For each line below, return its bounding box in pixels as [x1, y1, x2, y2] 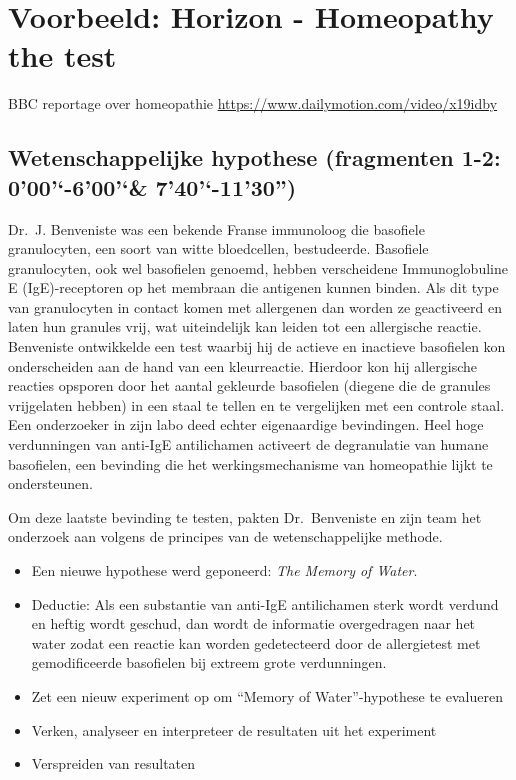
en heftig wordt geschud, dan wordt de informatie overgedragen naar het [31, 613, 476, 634]
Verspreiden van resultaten [31, 753, 196, 774]
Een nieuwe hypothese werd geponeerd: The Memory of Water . [31, 560, 418, 580]
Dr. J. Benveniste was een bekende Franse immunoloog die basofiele [8, 218, 425, 239]
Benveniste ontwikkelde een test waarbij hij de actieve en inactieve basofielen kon [8, 336, 506, 357]
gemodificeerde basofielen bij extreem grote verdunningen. [31, 652, 387, 673]
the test [8, 35, 117, 76]
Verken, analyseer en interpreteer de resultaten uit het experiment [31, 719, 437, 740]
